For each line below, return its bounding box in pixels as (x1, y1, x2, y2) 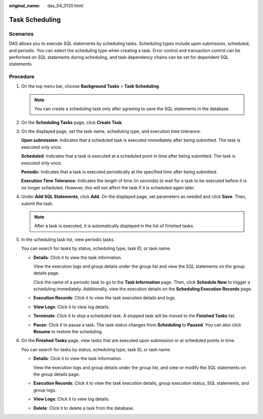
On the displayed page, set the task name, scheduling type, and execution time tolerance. (21, 128, 202, 134)
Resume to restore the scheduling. (33, 329, 103, 335)
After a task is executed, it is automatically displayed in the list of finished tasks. (34, 223, 194, 229)
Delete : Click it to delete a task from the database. (33, 405, 134, 411)
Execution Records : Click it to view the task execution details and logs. (33, 295, 176, 301)
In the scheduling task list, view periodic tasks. (21, 237, 115, 242)
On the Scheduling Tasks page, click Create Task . (21, 120, 123, 125)
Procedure (9, 73, 35, 80)
